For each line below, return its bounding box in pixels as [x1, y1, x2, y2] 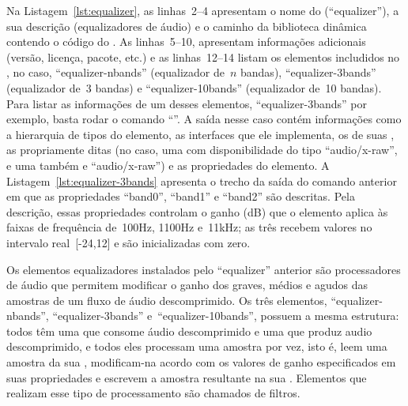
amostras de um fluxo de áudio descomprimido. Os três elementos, [6, 291, 327, 308]
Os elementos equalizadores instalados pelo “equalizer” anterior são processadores [6, 261, 401, 277]
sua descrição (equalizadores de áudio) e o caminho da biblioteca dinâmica [6, 17, 367, 34]
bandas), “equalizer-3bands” [240, 64, 376, 81]
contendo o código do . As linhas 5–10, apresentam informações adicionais [6, 33, 366, 50]
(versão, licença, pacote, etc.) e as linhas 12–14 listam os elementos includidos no [6, 48, 400, 65]
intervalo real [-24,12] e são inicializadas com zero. [6, 234, 251, 250]
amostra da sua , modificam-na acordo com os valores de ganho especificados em [6, 354, 396, 370]
